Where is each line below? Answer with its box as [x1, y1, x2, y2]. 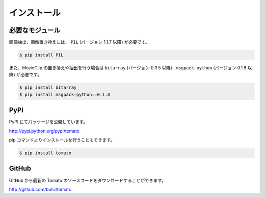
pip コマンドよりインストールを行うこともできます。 [9, 137, 115, 143]
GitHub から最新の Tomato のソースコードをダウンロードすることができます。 [9, 177, 166, 183]
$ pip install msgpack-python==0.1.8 [19, 91, 110, 97]
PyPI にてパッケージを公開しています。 [9, 119, 88, 125]
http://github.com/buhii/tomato [9, 186, 72, 192]
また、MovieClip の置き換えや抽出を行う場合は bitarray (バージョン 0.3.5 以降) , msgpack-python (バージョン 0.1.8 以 [9, 65, 252, 71]
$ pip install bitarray [19, 85, 77, 90]
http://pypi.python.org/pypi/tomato [9, 128, 79, 134]
